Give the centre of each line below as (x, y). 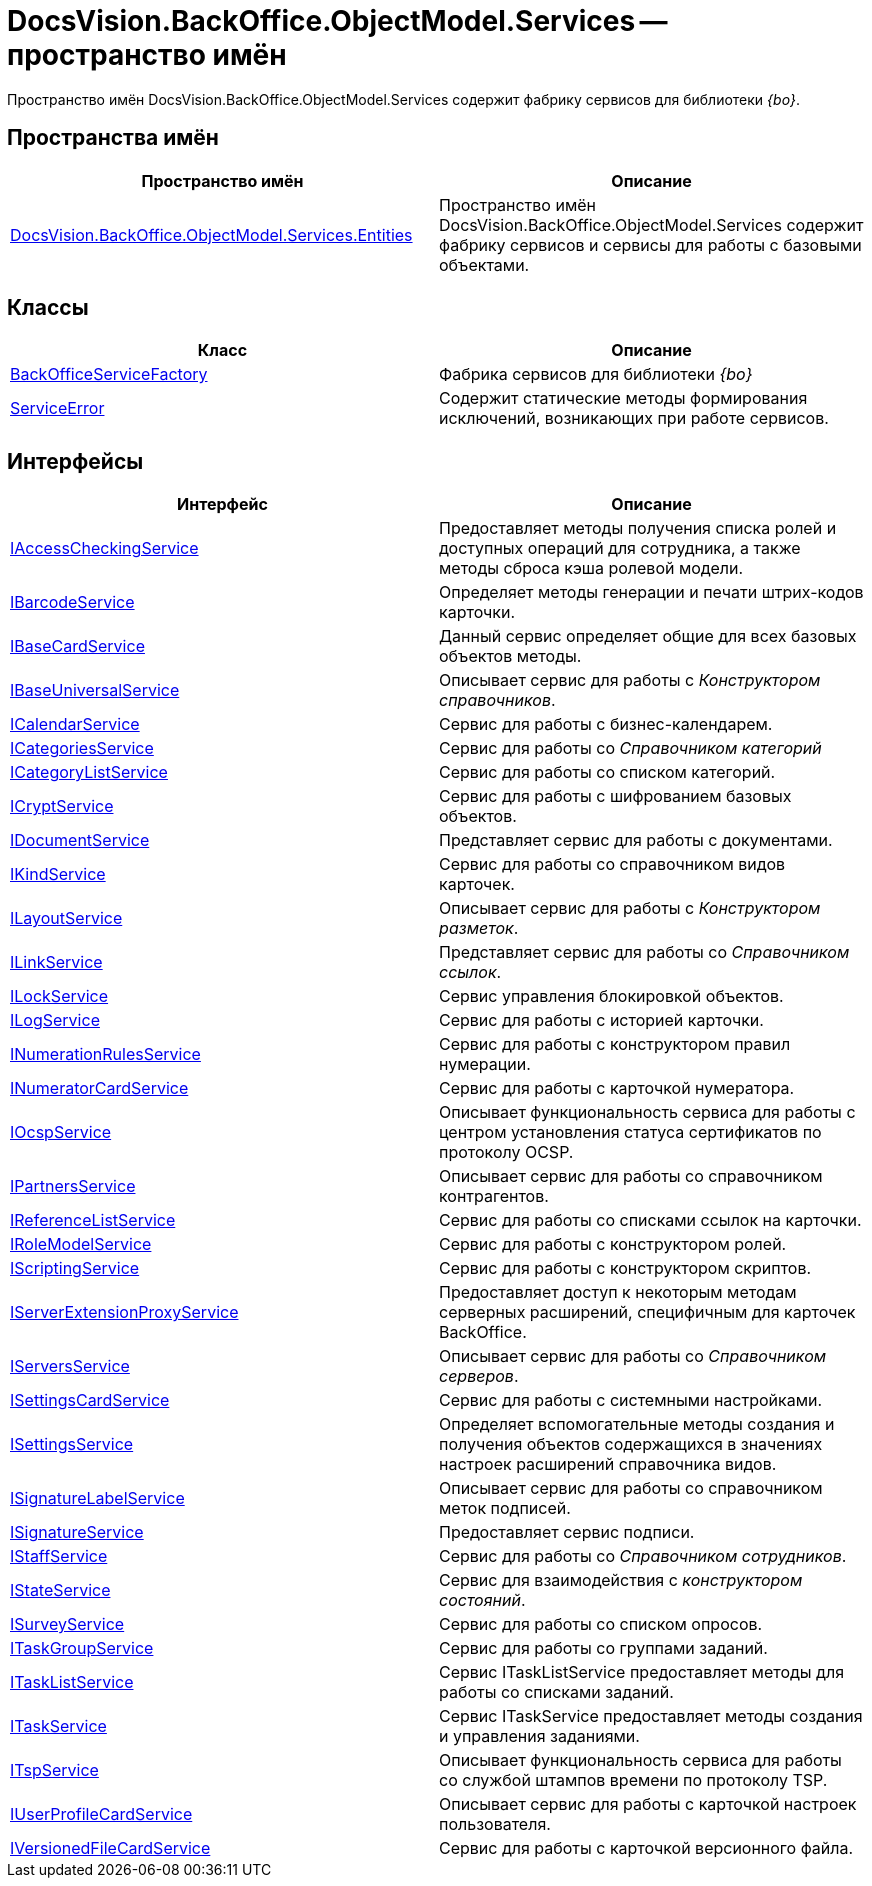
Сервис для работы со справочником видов (612, 864)
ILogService (55, 1020)
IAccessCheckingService (104, 548)
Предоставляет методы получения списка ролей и (638, 528)
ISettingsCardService (90, 1400)
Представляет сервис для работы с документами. (636, 840)
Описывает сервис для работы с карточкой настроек (648, 1804)
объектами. (484, 264)
